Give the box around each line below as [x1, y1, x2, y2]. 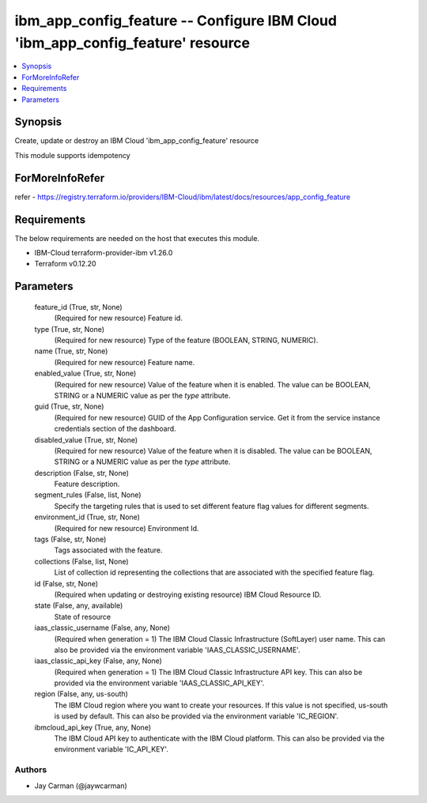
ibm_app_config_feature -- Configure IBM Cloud [14, 12, 338, 29]
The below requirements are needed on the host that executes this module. [14, 233, 260, 243]
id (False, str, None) [34, 579, 99, 588]
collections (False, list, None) [34, 556, 130, 566]
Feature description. [54, 479, 120, 489]
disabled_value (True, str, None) [34, 435, 138, 444]
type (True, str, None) [34, 324, 105, 334]
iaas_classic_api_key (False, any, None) [34, 656, 162, 665]
